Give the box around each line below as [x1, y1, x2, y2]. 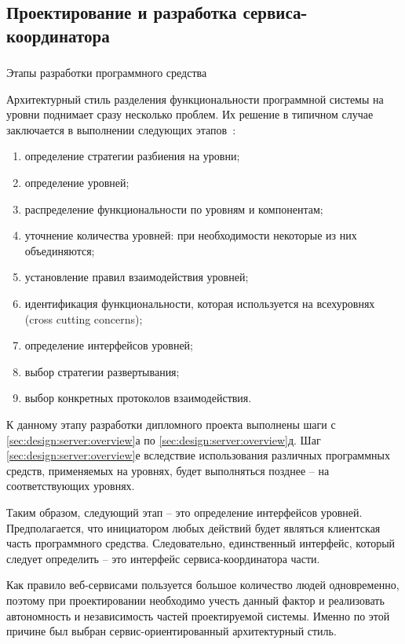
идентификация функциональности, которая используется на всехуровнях [24, 295, 375, 312]
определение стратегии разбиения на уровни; [24, 148, 240, 164]
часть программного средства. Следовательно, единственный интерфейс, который [6, 535, 396, 551]
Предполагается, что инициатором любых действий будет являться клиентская [6, 519, 381, 536]
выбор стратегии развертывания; [24, 363, 180, 379]
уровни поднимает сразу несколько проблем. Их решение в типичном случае [6, 106, 374, 123]
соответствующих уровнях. [6, 478, 135, 494]
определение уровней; [24, 174, 130, 191]
